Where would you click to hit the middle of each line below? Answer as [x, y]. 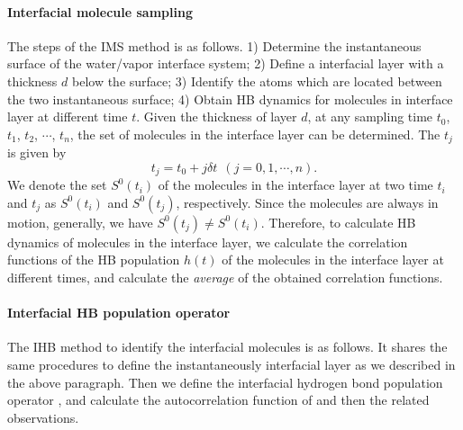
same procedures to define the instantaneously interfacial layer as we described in [231, 365]
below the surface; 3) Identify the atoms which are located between [257, 81]
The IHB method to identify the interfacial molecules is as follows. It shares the [227, 347]
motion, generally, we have [80, 222]
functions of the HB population [94, 260]
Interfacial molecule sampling [100, 11]
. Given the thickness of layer [217, 116]
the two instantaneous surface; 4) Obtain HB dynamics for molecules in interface [230, 99]
